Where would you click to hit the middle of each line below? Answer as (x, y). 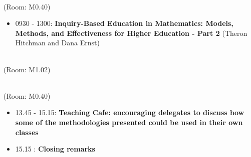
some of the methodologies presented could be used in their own (129, 122)
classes (27, 132)
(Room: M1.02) (27, 69)
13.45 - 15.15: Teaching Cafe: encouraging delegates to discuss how (130, 112)
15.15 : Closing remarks (55, 149)
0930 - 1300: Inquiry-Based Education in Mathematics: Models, (124, 23)
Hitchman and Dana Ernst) (57, 43)
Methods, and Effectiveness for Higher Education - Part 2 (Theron (131, 33)
